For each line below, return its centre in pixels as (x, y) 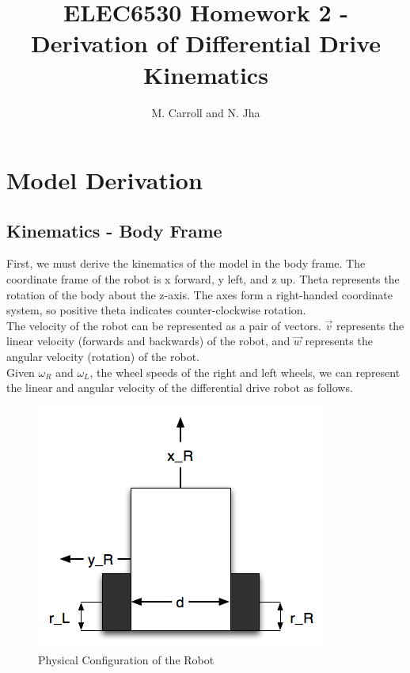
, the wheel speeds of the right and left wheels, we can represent (245, 372)
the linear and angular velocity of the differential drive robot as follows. (180, 388)
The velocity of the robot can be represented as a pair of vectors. (164, 325)
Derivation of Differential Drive (206, 43)
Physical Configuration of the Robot (126, 660)
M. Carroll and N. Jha (206, 112)
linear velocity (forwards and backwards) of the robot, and (148, 341)
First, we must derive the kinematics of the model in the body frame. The (186, 263)
